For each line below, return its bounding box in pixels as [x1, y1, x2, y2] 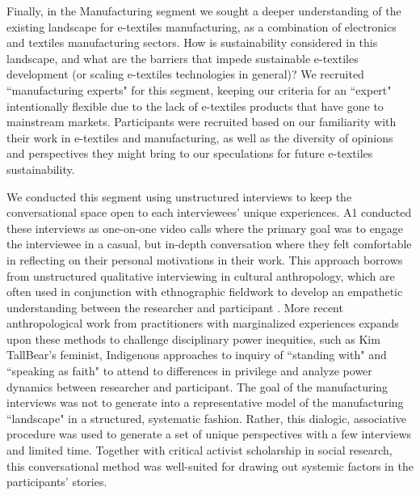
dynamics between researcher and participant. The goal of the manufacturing [6, 378, 388, 395]
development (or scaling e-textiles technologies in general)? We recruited [6, 66, 364, 82]
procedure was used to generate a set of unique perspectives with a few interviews [6, 425, 412, 442]
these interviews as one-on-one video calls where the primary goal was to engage [6, 219, 403, 236]
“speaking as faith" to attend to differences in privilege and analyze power [6, 362, 372, 379]
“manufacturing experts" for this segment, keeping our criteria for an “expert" [6, 81, 392, 98]
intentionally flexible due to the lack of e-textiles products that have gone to [6, 97, 384, 114]
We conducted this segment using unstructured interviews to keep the [6, 188, 352, 205]
